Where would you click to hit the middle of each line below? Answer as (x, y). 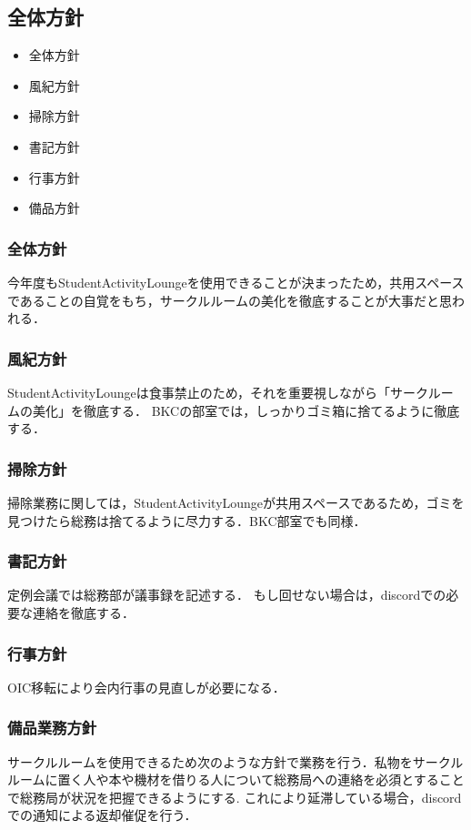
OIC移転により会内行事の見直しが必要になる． (146, 687)
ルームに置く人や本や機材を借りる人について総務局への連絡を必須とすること (236, 779)
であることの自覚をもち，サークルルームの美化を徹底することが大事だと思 (230, 300)
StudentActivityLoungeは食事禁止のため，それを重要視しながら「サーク (218, 392)
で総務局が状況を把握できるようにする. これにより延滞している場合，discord (235, 797)
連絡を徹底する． (83, 612)
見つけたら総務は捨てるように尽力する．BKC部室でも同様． (187, 520)
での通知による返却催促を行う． (102, 815)
